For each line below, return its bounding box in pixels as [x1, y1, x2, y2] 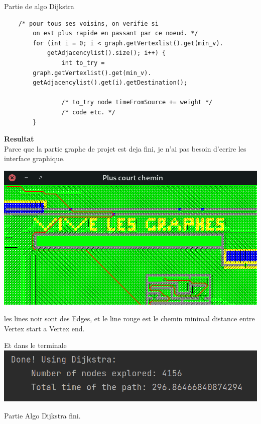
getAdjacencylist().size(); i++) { [47, 49, 166, 57]
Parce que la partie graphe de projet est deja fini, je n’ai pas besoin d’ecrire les [4, 143, 246, 154]
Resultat [4, 133, 34, 144]
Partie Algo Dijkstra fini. [4, 410, 81, 421]
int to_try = [61, 59, 105, 66]
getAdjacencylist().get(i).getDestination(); [33, 79, 188, 87]
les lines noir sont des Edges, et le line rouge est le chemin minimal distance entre [4, 313, 255, 324]
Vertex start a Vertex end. [4, 323, 85, 333]
